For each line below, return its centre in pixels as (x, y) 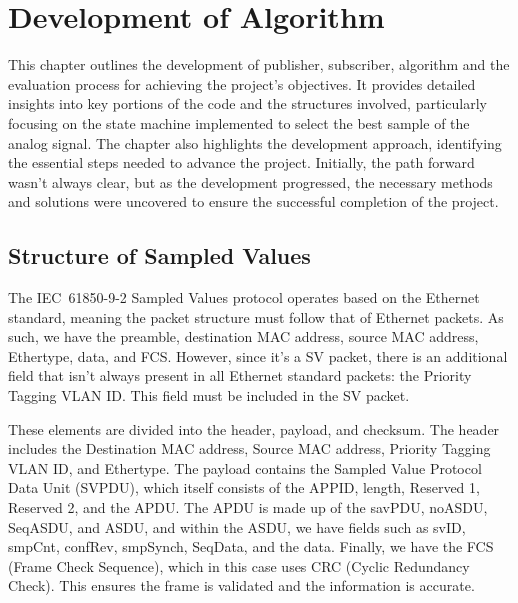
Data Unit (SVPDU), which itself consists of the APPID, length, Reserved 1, (244, 487)
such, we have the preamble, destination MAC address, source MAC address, (243, 336)
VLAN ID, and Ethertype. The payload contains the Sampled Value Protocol (245, 467)
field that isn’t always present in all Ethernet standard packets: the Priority (240, 375)
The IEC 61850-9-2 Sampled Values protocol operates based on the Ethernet (244, 297)
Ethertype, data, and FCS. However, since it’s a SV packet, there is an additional (258, 355)
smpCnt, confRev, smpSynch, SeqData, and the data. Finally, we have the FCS (251, 546)
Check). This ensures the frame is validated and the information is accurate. (241, 585)
